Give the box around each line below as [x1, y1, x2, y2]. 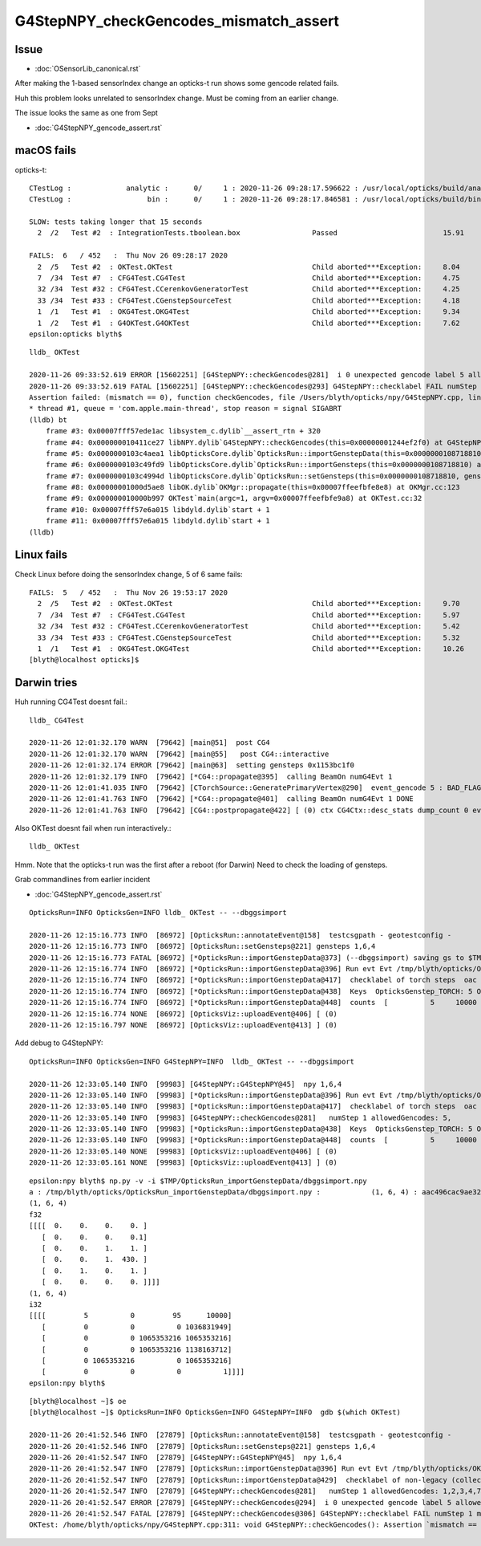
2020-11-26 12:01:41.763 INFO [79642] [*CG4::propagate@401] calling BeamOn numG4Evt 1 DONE [29, 795, 414, 804]
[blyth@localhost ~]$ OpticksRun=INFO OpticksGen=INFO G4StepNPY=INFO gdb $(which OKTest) [29, 1408, 401, 1417]
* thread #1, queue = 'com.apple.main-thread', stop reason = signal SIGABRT [29, 404, 342, 413]
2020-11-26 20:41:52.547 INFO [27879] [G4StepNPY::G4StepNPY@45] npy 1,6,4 [29, 1453, 342, 1463]
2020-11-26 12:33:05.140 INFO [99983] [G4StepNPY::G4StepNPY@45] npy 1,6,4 [29, 1080, 342, 1088]
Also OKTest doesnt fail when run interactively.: [14, 824, 172, 833]
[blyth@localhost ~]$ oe [29, 1397, 127, 1406]
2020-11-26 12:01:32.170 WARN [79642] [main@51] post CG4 [29, 738, 270, 747]
